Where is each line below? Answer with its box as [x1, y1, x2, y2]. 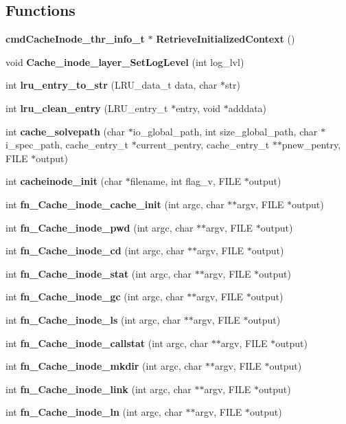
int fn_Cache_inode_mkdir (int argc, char [5, 359, 203, 373]
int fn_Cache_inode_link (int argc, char [5, 381, 192, 396]
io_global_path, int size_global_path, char [132, 124, 318, 138]
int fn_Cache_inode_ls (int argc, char [5, 312, 181, 326]
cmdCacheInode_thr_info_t [5, 32, 145, 46]
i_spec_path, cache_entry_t [5, 137, 129, 152]
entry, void [176, 100, 221, 115]
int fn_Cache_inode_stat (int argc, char [5, 266, 192, 280]
